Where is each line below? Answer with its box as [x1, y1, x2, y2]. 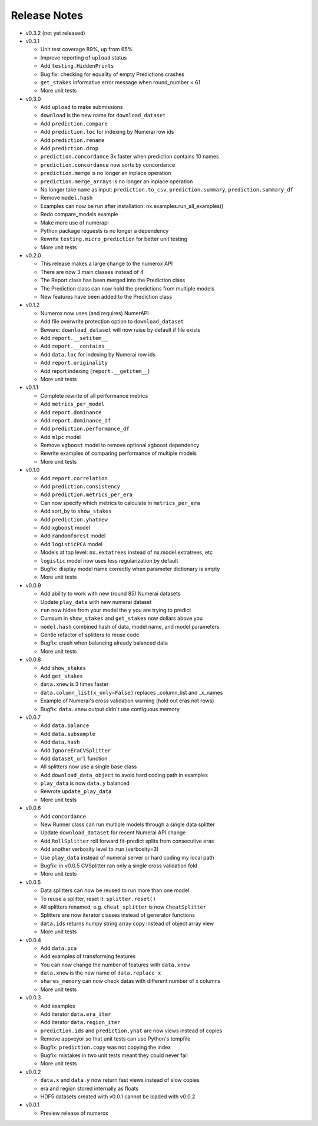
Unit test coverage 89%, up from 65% [40, 46, 133, 53]
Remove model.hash [40, 194, 93, 202]
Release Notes [11, 9, 84, 22]
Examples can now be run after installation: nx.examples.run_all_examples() [40, 202, 224, 209]
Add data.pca [40, 945, 77, 952]
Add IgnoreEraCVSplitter [40, 747, 111, 754]
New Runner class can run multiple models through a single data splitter [40, 821, 215, 828]
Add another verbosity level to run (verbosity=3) [40, 846, 159, 853]
